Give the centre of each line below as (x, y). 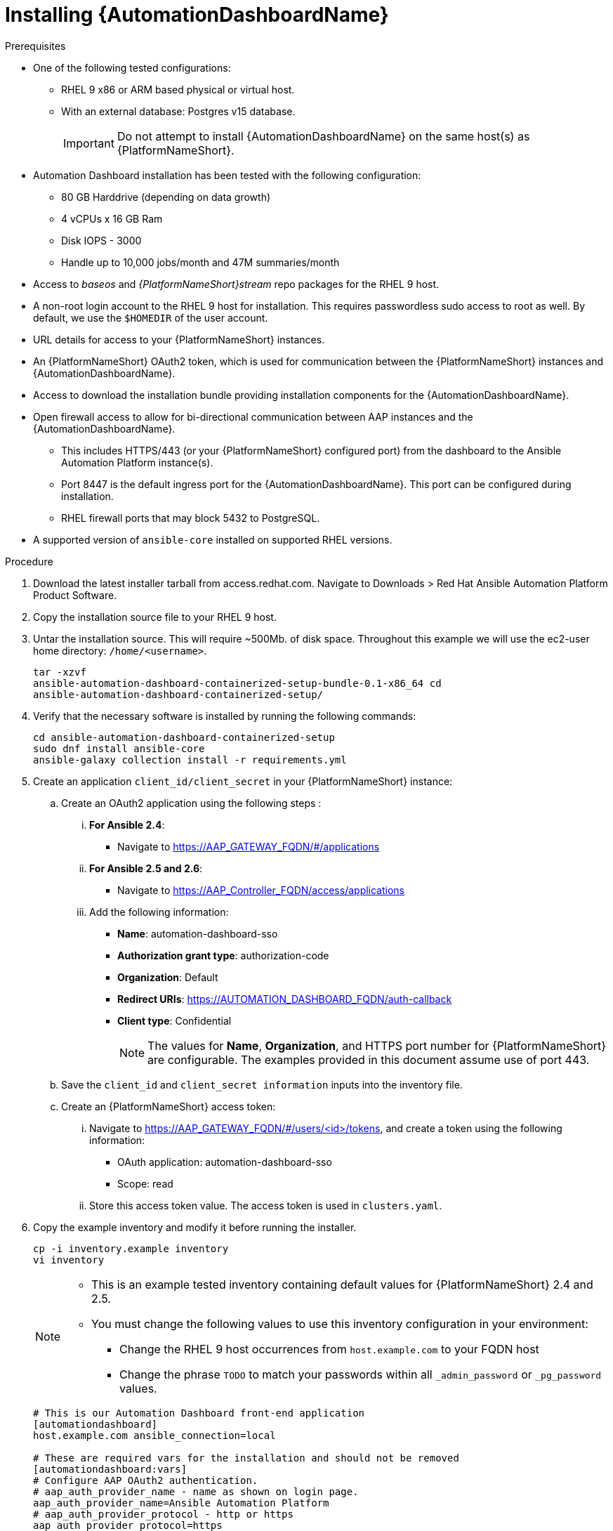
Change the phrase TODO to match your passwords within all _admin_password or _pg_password (361, 1374)
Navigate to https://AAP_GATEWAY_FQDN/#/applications (249, 846)
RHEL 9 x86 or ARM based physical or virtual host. (178, 89)
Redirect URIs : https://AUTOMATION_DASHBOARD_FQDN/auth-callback (285, 999)
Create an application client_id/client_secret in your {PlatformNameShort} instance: (243, 781)
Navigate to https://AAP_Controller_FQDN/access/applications (261, 890)
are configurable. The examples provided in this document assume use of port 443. (369, 1059)
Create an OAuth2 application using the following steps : (191, 803)
